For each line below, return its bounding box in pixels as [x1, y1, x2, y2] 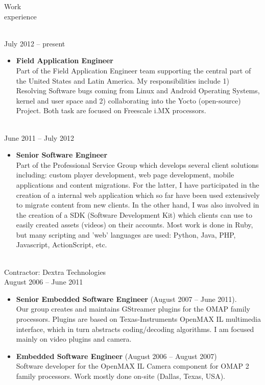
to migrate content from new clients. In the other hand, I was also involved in [16, 199, 259, 210]
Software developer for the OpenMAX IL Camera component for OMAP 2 [16, 361, 249, 371]
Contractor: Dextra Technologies [4, 266, 106, 277]
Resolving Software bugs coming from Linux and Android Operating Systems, [16, 85, 260, 96]
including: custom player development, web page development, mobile [16, 169, 234, 180]
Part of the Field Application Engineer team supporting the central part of [16, 65, 251, 75]
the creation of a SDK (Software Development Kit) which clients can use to [16, 209, 252, 220]
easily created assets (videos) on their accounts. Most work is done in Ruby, [16, 219, 253, 230]
